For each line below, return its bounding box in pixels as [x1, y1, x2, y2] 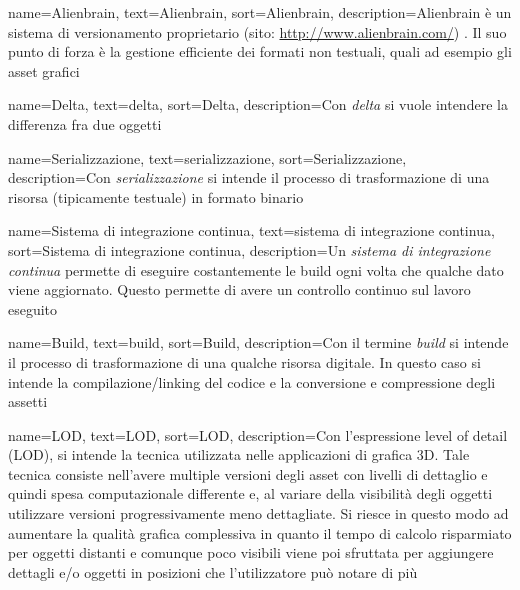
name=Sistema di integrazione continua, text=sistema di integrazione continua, [8, 220, 495, 241]
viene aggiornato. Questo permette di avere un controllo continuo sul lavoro [8, 279, 471, 300]
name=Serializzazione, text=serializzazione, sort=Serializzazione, [8, 147, 407, 168]
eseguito [8, 298, 58, 319]
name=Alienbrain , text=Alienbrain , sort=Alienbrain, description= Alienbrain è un [8, 2, 512, 22]
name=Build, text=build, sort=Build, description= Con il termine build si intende [8, 332, 509, 353]
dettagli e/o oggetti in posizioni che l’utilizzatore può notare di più [8, 561, 418, 582]
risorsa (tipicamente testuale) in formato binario [8, 186, 304, 207]
